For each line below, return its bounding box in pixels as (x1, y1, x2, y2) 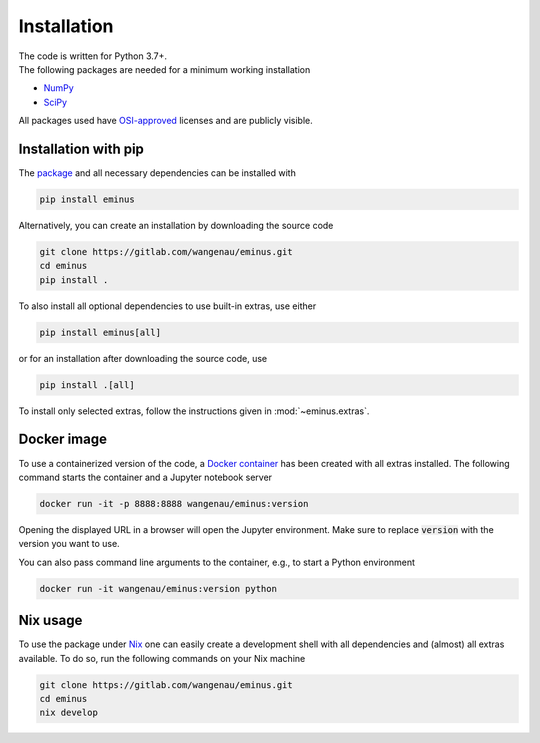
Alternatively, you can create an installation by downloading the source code (18, 219, 334, 231)
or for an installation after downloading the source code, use (18, 352, 268, 364)
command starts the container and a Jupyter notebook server (18, 471, 273, 483)
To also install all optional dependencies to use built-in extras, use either (18, 300, 317, 312)
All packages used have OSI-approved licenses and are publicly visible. (18, 115, 314, 127)
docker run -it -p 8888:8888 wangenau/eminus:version (39, 498, 309, 509)
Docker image (18, 431, 107, 448)
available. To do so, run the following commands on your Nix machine (18, 652, 306, 664)
